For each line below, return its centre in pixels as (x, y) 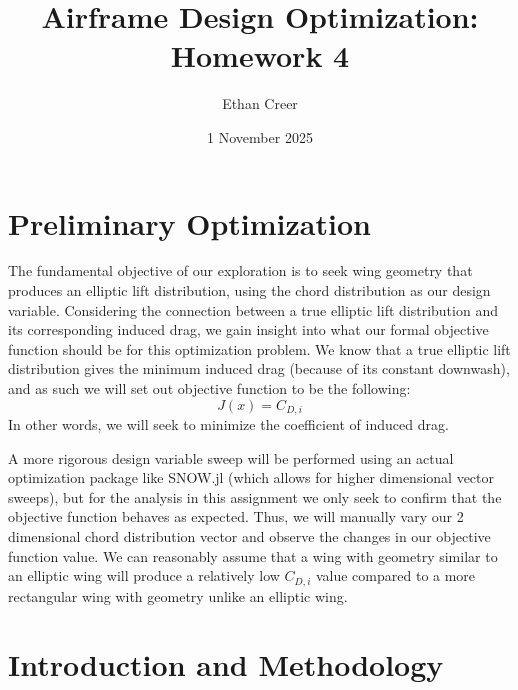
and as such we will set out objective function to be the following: (209, 388)
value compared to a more (395, 575)
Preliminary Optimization (189, 222)
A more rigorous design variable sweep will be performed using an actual (231, 457)
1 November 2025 (260, 136)
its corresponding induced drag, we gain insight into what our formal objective (248, 329)
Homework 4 (260, 55)
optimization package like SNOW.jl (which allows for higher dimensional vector (251, 477)
